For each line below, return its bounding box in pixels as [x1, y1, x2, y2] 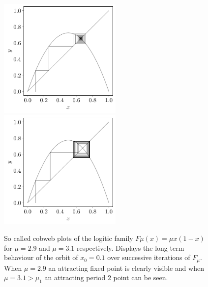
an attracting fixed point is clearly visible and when [48, 262, 204, 273]
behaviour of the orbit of [4, 252, 78, 262]
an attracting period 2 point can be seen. [44, 272, 168, 283]
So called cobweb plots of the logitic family [4, 233, 133, 243]
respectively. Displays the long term [77, 242, 184, 253]
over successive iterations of [107, 252, 190, 262]
